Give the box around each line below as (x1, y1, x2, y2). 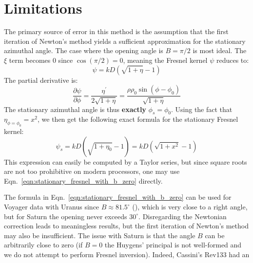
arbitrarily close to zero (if (4, 240, 83, 250)
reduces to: (216, 55, 249, 65)
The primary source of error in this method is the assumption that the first (4, 26, 229, 37)
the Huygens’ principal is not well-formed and (104, 240, 242, 250)
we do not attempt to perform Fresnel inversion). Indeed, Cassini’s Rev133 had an (4, 249, 250, 259)
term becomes (9, 55, 51, 65)
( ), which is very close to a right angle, (132, 202, 248, 212)
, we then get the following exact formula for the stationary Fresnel (38, 114, 238, 124)
